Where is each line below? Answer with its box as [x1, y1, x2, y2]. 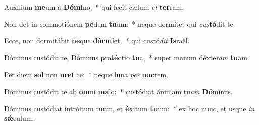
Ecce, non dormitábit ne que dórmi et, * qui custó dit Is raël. [4, 35, 190, 46]
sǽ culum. [4, 113, 34, 123]
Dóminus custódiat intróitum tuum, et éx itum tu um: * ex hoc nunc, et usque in [4, 103, 255, 113]
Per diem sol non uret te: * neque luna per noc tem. [4, 69, 169, 80]
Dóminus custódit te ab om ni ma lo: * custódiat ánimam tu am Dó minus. [4, 86, 233, 96]
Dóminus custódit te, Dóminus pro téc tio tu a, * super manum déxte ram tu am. [4, 52, 249, 62]
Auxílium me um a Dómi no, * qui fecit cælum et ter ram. [4, 2, 184, 12]
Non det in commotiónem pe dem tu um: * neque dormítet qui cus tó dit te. [4, 18, 235, 29]
